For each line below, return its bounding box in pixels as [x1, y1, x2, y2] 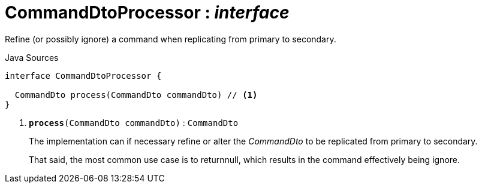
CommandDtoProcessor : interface [5, 2, 290, 23]
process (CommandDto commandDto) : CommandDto [29, 117, 239, 128]
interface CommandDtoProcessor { [5, 70, 162, 81]
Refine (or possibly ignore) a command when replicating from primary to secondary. [5, 33, 336, 44]
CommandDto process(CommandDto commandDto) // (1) [14, 90, 258, 100]
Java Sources [5, 52, 59, 63]
